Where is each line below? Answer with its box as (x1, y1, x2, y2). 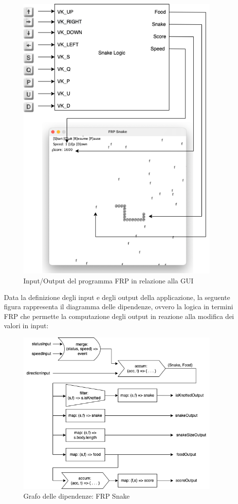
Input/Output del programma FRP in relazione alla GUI (23, 275, 194, 285)
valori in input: (4, 320, 49, 331)
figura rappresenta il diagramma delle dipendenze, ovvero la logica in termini (4, 301, 233, 312)
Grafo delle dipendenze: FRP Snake (23, 490, 130, 501)
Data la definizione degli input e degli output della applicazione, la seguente (4, 292, 230, 302)
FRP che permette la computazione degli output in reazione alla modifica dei (4, 311, 234, 321)
